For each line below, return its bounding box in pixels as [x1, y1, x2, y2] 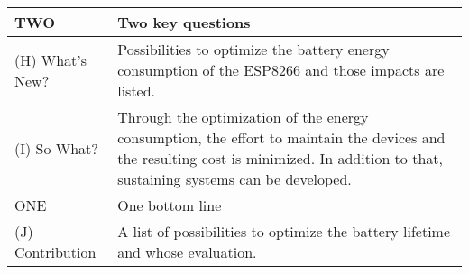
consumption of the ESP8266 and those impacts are [117, 59, 445, 80]
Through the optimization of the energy [117, 106, 369, 127]
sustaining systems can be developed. [117, 169, 352, 189]
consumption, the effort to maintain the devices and [117, 127, 446, 148]
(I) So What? [14, 137, 98, 159]
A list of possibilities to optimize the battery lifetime [117, 221, 451, 242]
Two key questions [117, 12, 251, 32]
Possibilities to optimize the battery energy [117, 39, 390, 59]
